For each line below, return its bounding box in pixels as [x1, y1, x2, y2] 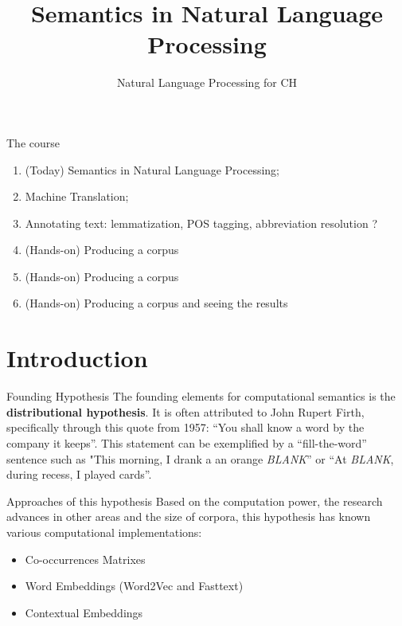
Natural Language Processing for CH [116, 74, 298, 91]
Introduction [6, 342, 148, 374]
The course [6, 134, 60, 151]
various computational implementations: [6, 523, 202, 540]
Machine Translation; [25, 188, 129, 205]
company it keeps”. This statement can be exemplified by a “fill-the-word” [6, 434, 367, 451]
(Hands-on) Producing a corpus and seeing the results [25, 295, 288, 311]
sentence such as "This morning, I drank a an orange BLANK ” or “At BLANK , [6, 450, 394, 467]
